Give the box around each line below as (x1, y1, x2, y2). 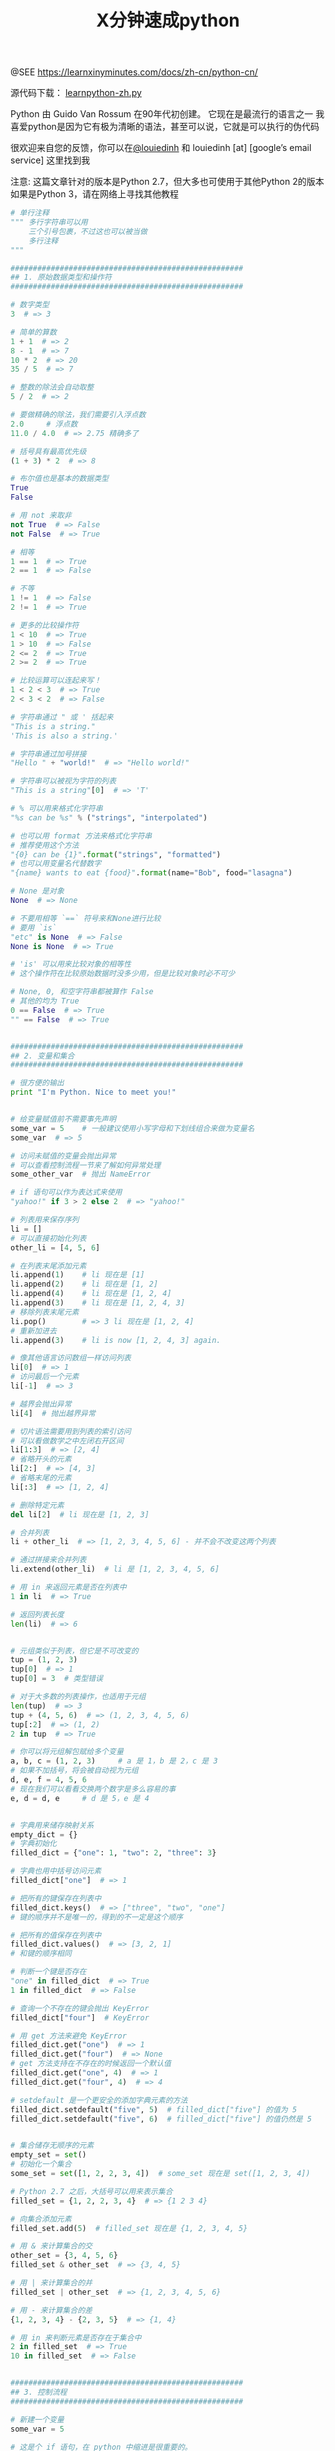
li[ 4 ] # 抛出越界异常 (10, 1408, 96, 1418)
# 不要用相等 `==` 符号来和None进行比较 (10, 913, 162, 923)
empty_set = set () (10, 2150, 87, 2160)
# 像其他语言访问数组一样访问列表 (10, 1353, 132, 1363)
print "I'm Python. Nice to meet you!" (10, 1087, 177, 1098)
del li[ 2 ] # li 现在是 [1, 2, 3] (10, 1509, 150, 1520)
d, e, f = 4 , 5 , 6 (10, 1775, 87, 1785)
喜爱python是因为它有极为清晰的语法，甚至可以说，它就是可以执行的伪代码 (10, 121, 320, 133)
